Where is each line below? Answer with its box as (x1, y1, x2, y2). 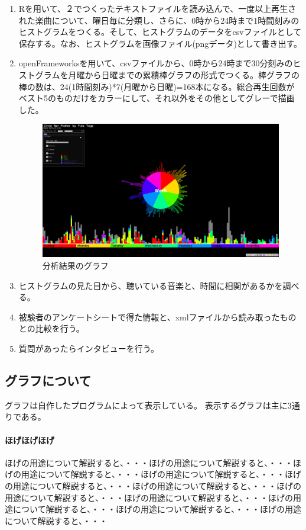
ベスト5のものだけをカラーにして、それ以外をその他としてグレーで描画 (18, 92, 295, 104)
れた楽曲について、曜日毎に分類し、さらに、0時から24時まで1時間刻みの (18, 14, 300, 26)
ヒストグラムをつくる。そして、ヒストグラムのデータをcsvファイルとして (18, 25, 302, 38)
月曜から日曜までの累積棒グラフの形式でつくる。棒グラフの (68, 68, 300, 81)
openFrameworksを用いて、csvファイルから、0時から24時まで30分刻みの (18, 57, 293, 69)
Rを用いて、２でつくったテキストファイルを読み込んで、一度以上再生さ (18, 2, 297, 14)
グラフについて (5, 371, 92, 389)
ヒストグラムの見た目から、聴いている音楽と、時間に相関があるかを (18, 279, 283, 291)
